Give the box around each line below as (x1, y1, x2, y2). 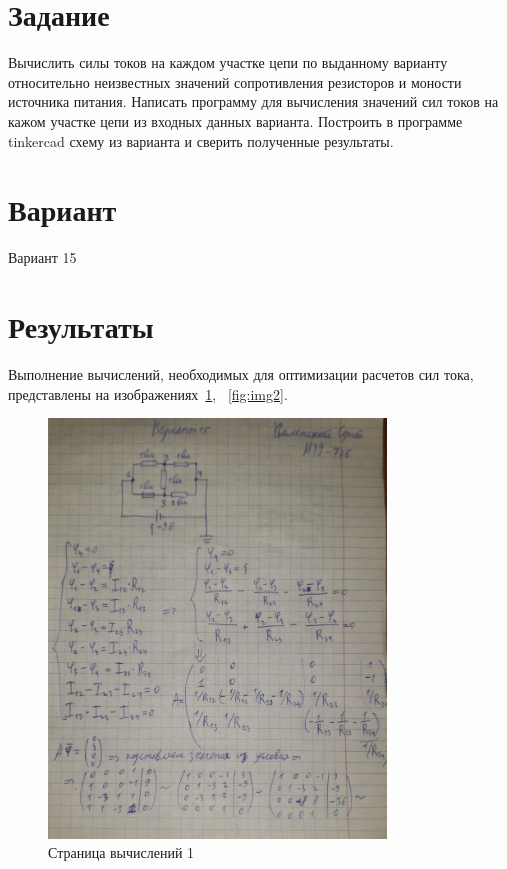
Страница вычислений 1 (48, 842, 195, 863)
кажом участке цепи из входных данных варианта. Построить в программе (8, 110, 463, 131)
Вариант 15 (8, 247, 77, 268)
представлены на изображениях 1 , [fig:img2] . (8, 383, 288, 404)
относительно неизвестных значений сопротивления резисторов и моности (8, 71, 462, 92)
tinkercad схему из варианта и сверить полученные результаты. (8, 130, 394, 151)
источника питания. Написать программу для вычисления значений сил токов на (8, 91, 499, 112)
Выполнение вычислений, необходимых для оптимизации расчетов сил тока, (8, 363, 474, 384)
